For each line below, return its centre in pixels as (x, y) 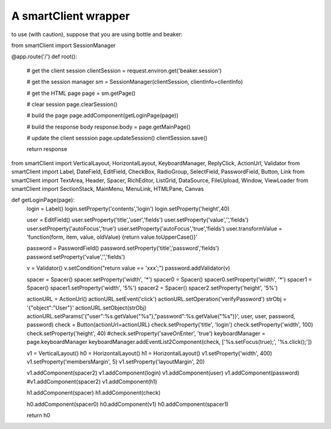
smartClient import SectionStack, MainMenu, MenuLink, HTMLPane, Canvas (108, 189)
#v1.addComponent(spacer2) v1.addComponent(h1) (92, 381)
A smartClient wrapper (70, 16)
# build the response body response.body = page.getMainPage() (109, 127)
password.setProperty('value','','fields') (76, 256)
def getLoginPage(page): (43, 200)
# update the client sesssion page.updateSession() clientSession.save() (117, 138)
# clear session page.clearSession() (72, 104)
